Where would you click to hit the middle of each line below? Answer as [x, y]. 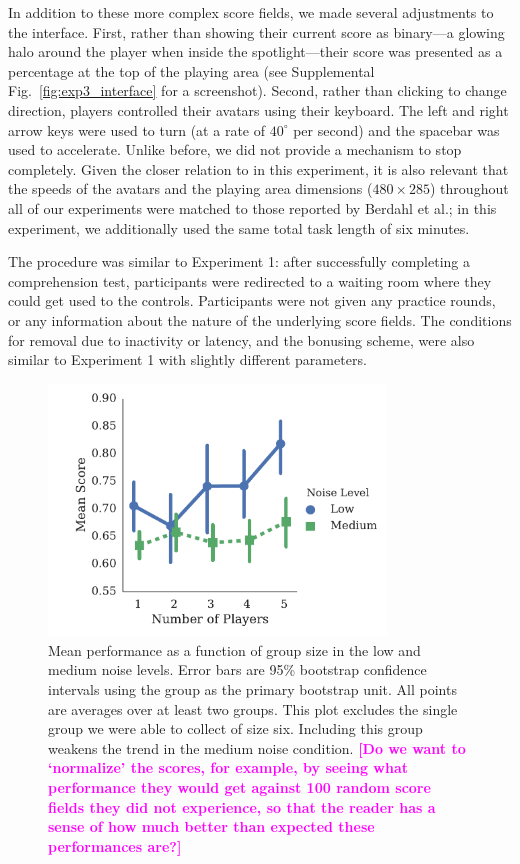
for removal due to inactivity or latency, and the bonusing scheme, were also [241, 339]
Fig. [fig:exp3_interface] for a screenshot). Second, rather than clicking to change [257, 90]
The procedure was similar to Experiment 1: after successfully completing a [239, 261]
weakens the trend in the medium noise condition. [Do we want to [257, 747]
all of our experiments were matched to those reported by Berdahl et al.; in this [252, 207]
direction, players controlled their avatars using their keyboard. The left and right [258, 109]
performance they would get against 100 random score [239, 787]
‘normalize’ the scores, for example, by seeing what [228, 767]
